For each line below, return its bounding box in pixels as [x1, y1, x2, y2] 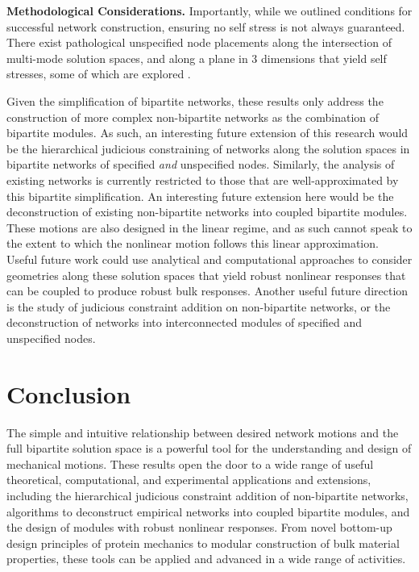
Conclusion [6, 377, 131, 410]
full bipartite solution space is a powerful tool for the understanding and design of [6, 440, 412, 457]
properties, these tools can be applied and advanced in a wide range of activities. [6, 550, 406, 567]
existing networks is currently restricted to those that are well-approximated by [6, 171, 399, 188]
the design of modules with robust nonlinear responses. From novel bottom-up [6, 519, 392, 536]
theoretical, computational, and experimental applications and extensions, [6, 471, 371, 488]
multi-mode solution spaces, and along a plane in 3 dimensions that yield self [6, 49, 387, 66]
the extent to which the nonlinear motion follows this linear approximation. [6, 235, 379, 252]
